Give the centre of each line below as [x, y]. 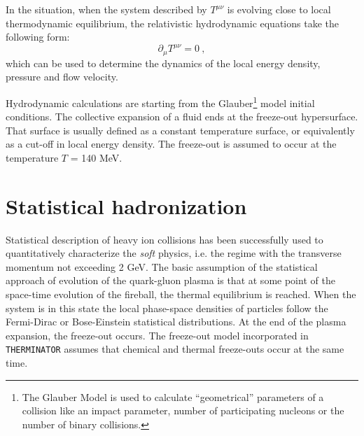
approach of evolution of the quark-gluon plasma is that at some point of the [170, 280]
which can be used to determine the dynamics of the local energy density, [163, 63]
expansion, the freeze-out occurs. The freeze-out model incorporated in [157, 335]
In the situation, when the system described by [106, 9]
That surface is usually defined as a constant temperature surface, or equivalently [180, 130]
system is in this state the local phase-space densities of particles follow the [167, 308]
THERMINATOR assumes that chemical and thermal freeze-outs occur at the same [175, 349]
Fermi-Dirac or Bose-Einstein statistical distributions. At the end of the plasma [176, 322]
